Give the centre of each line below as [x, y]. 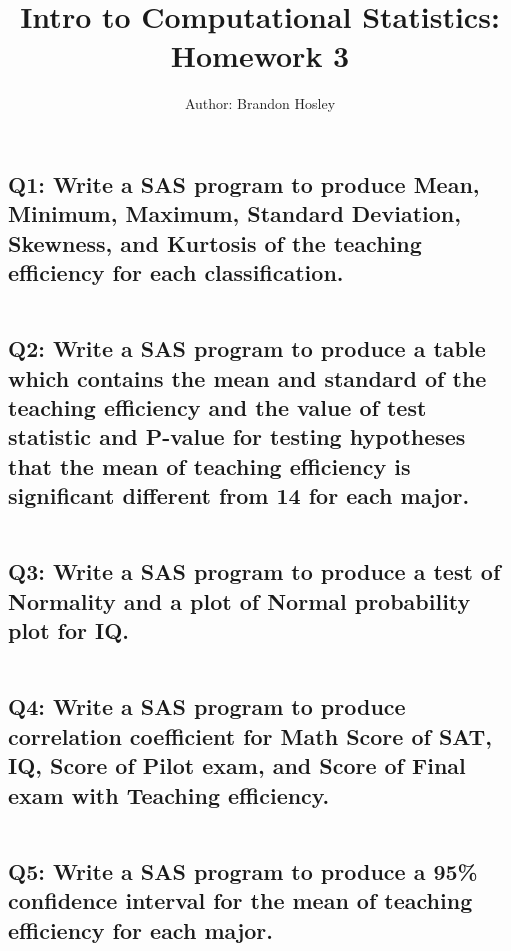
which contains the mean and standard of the [247, 377]
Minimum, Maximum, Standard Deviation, [234, 213]
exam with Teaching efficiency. [169, 794]
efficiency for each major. [141, 929]
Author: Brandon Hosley [260, 103]
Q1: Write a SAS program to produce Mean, [244, 183]
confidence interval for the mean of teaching [240, 900]
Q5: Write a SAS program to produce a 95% [243, 870]
